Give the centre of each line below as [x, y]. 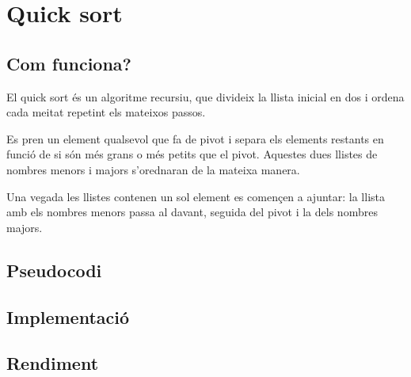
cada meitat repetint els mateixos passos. [106, 112]
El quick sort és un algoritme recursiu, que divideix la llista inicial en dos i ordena [205, 96]
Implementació [68, 316]
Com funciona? [69, 63]
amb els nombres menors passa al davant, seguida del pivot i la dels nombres [192, 212]
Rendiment [53, 363]
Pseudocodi [54, 270]
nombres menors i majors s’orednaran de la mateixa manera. [153, 169]
